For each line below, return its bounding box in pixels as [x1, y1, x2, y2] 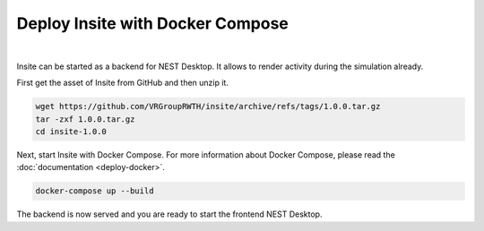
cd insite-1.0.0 [35, 126, 108, 137]
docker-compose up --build [35, 186, 154, 196]
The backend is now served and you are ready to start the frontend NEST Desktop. [16, 209, 323, 219]
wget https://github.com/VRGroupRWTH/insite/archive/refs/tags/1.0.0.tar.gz [35, 101, 381, 112]
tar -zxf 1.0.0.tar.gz [35, 114, 135, 124]
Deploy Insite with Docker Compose [16, 13, 289, 33]
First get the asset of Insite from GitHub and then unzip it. [16, 77, 229, 89]
